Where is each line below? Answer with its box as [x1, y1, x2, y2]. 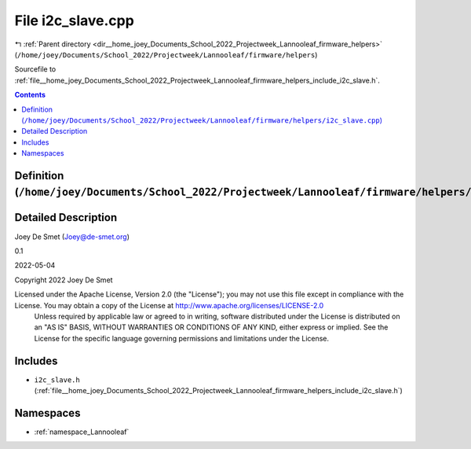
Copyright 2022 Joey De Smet [14, 275, 113, 285]
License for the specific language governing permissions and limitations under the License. [34, 333, 330, 343]
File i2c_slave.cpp [14, 12, 135, 29]
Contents [14, 90, 46, 100]
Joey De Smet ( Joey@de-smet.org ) [14, 232, 130, 241]
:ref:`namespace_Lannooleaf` [34, 427, 130, 436]
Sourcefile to [14, 64, 57, 74]
